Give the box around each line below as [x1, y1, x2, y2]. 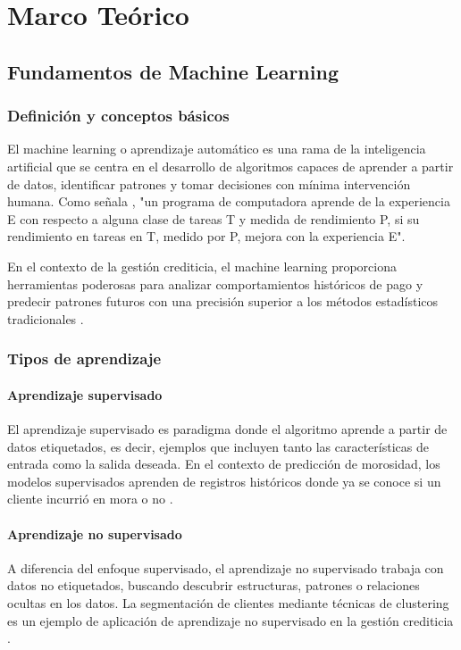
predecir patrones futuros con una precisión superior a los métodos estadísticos [7, 292, 439, 311]
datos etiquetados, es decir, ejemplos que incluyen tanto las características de [7, 437, 429, 455]
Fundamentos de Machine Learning [7, 57, 339, 85]
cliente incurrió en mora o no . [7, 489, 173, 508]
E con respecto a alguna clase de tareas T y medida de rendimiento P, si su [7, 209, 420, 228]
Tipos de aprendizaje [7, 347, 162, 370]
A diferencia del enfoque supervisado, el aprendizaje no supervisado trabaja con [7, 558, 444, 577]
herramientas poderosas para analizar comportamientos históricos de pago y [7, 274, 423, 293]
